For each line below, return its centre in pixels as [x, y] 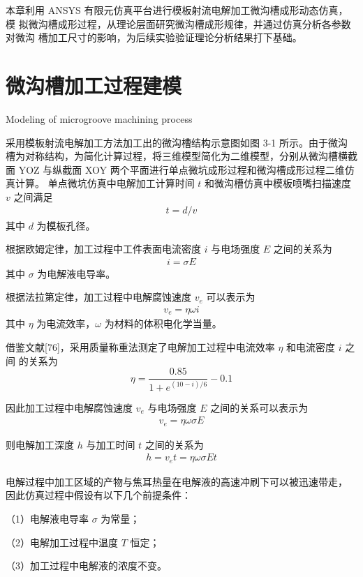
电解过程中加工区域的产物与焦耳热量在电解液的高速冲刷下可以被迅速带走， [177, 481]
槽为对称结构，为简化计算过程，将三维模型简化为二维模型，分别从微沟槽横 [177, 156]
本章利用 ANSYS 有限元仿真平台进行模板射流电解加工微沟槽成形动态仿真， [177, 10]
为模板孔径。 [66, 225]
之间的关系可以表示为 [259, 407]
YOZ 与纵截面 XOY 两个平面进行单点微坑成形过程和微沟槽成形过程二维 [181, 169]
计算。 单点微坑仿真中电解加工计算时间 [105, 183]
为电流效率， [66, 323]
